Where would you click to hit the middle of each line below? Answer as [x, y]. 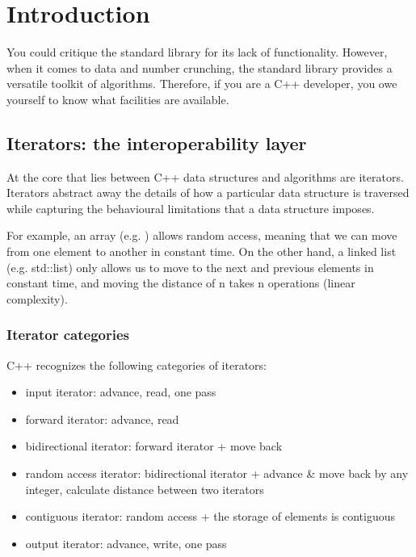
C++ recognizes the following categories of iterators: [137, 364]
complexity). [37, 298]
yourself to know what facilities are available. [118, 99]
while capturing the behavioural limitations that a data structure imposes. [191, 208]
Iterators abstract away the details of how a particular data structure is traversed [208, 193]
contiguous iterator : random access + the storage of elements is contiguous [210, 516]
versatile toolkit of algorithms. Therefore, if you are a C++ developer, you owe [202, 84]
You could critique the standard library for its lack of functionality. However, [197, 52]
